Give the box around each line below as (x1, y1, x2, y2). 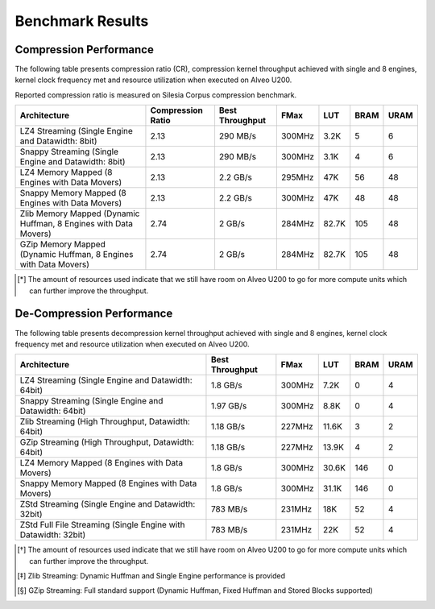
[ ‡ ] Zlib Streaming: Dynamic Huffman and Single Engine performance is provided (17, 571, 286, 581)
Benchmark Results (14, 12, 149, 30)
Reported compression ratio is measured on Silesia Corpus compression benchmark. (14, 89, 297, 100)
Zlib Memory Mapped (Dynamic (19, 208, 140, 219)
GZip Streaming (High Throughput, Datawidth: (19, 437, 195, 448)
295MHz (280, 172, 314, 183)
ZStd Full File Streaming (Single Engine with (19, 520, 185, 531)
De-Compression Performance (14, 307, 173, 321)
